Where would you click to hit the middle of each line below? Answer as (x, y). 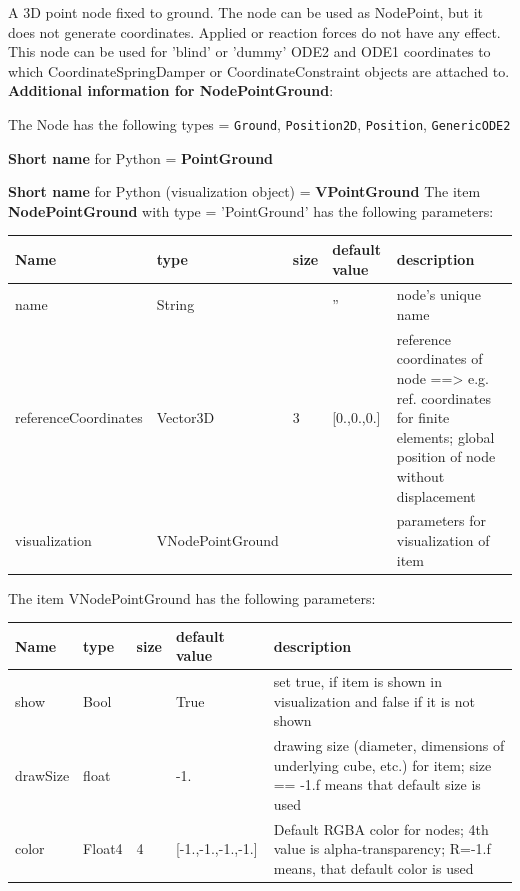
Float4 (103, 848)
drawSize (42, 774)
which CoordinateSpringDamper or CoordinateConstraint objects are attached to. (259, 70)
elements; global (445, 436)
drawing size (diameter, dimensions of (389, 745)
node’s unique (438, 294)
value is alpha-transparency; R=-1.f (382, 848)
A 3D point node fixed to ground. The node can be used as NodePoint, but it (246, 12)
